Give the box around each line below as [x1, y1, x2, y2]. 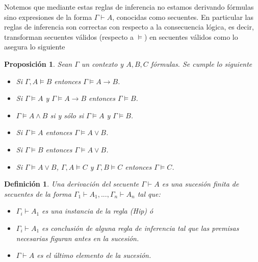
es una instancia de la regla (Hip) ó [42, 205, 153, 216]
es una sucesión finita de [162, 178, 239, 189]
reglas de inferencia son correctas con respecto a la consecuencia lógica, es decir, [4, 21, 254, 32]
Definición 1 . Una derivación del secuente [4, 178, 139, 189]
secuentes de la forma [4, 188, 71, 199]
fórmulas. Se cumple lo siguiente [150, 58, 252, 69]
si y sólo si [50, 110, 84, 120]
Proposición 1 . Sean [4, 58, 72, 69]
